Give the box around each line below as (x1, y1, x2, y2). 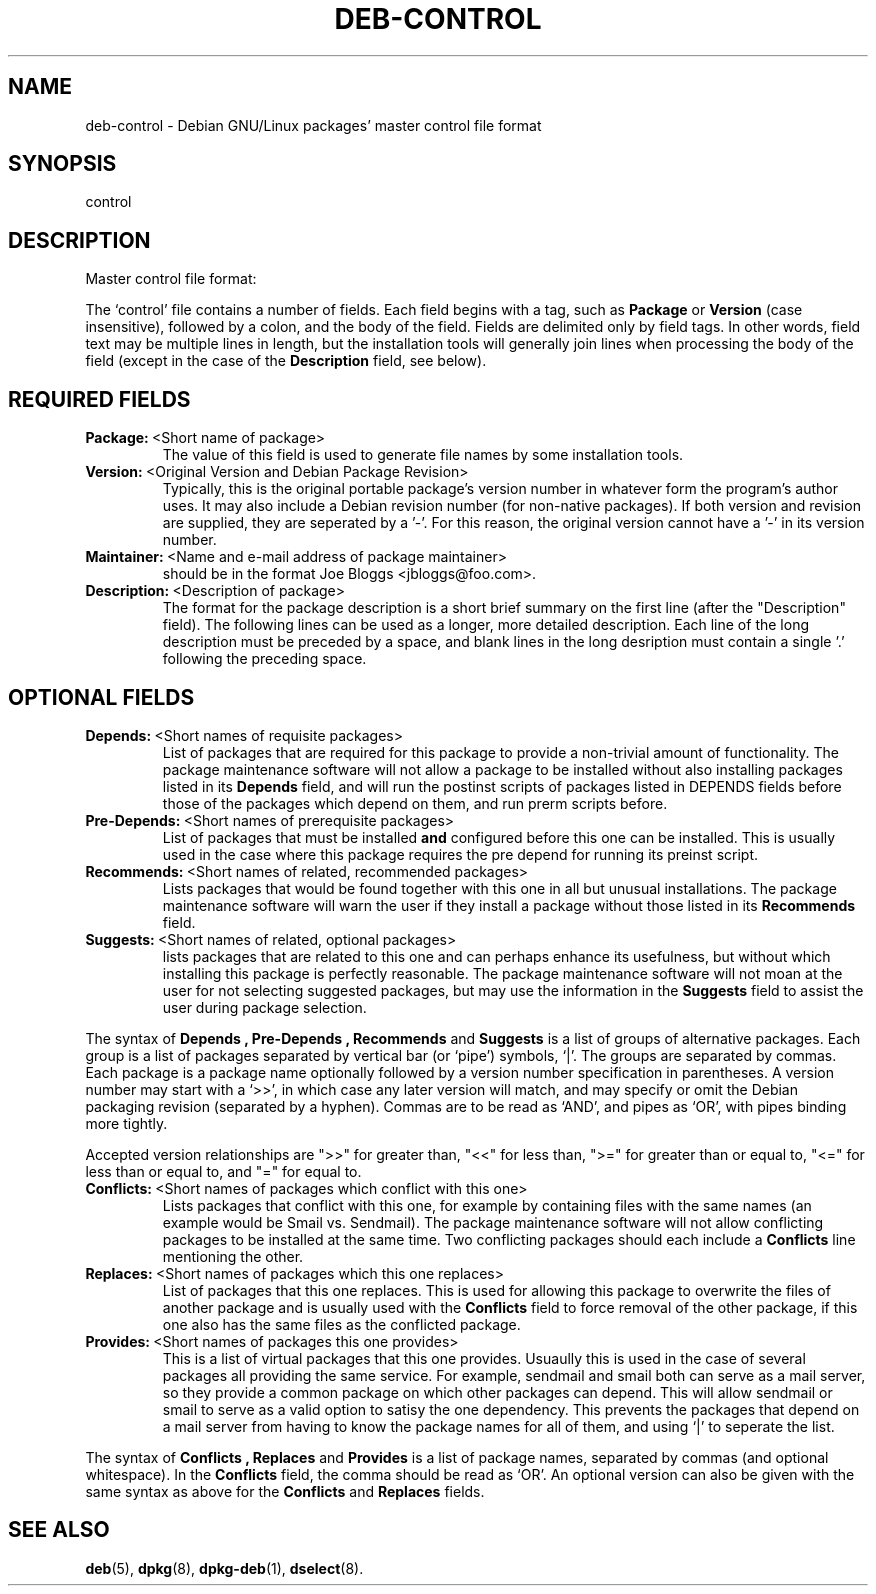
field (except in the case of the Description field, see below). (85, 352, 487, 370)
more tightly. (85, 1114, 168, 1132)
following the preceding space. (162, 650, 367, 668)
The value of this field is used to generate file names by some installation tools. (162, 446, 684, 464)
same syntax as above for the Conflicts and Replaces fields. (85, 1482, 485, 1500)
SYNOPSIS (8, 151, 117, 177)
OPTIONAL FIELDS (8, 684, 195, 710)
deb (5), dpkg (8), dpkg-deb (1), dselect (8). (85, 1559, 364, 1577)
